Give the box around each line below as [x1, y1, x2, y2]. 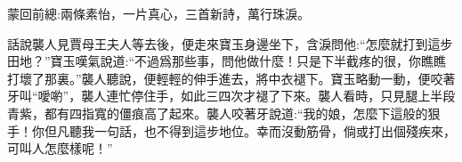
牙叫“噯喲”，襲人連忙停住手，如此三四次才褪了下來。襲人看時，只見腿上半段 [7, 86, 456, 105]
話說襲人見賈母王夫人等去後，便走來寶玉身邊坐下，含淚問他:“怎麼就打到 [7, 34, 428, 53]
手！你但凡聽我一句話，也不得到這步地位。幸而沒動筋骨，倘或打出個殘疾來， [7, 121, 456, 140]
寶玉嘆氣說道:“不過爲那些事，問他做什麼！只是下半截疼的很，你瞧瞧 [50, 52, 447, 70]
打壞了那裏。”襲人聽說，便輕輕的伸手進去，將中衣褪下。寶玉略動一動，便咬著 [7, 69, 456, 87]
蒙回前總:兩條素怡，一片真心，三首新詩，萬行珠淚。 [7, 4, 310, 22]
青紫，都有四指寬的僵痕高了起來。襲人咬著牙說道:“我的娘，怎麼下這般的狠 [7, 103, 441, 122]
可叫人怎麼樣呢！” [7, 139, 113, 158]
